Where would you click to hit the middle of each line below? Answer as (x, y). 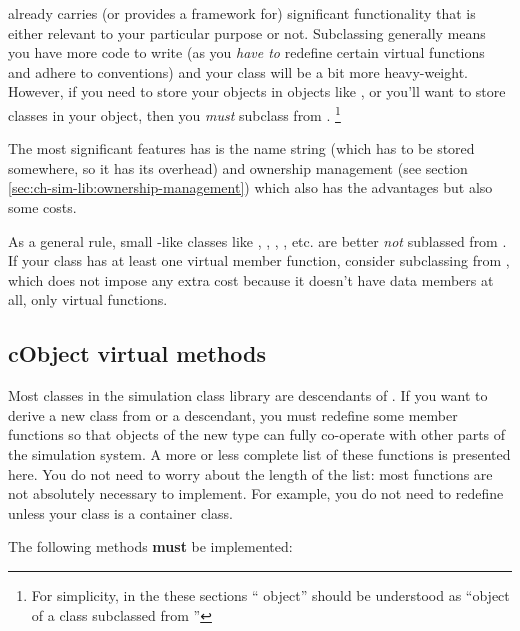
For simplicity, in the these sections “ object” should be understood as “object (270, 594)
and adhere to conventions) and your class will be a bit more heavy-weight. (238, 71)
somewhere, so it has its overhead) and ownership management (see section (238, 167)
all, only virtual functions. (88, 299)
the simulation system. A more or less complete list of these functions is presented (259, 453)
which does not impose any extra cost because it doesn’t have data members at (251, 279)
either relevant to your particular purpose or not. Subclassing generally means (247, 32)
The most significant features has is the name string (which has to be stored (241, 148)
